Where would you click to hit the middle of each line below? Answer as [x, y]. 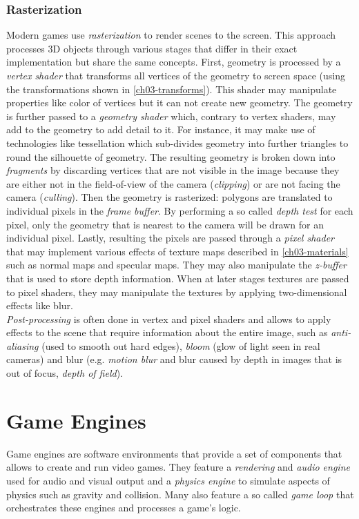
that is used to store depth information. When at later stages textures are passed [178, 278]
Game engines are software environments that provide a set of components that [174, 453]
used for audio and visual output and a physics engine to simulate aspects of [168, 480]
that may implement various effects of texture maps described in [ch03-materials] [177, 251]
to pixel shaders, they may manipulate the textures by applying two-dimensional [177, 292]
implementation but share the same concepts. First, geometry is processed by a [174, 62]
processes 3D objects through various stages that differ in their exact [152, 48]
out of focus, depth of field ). [65, 373]
